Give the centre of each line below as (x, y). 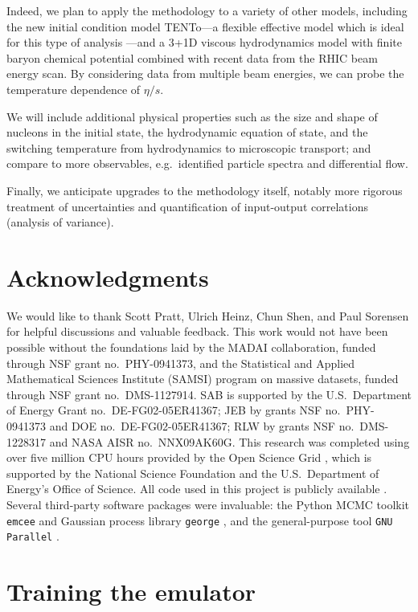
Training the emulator (131, 592)
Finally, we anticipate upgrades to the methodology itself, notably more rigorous (205, 190)
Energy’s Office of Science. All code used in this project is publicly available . (197, 489)
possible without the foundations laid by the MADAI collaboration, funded (191, 347)
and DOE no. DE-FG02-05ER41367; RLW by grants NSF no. (202, 426)
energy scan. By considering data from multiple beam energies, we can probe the (205, 73)
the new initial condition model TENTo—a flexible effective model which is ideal (205, 26)
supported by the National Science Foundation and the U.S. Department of (193, 473)
